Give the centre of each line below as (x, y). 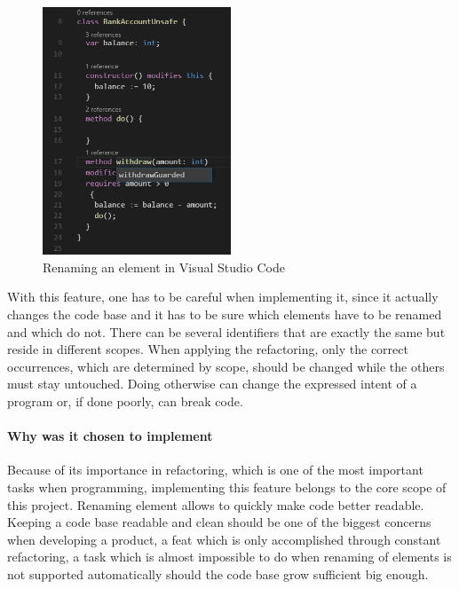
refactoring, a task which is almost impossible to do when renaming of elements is (229, 557)
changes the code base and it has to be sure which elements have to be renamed (225, 314)
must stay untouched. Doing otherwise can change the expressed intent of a (212, 384)
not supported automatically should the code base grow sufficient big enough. (218, 573)
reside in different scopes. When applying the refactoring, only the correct (208, 349)
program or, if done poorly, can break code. (125, 401)
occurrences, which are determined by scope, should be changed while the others (226, 366)
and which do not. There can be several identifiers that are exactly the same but (226, 331)
